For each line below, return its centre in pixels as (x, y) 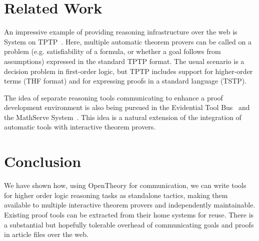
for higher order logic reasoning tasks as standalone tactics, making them (116, 195)
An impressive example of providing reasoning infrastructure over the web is (121, 32)
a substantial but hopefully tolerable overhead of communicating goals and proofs (129, 224)
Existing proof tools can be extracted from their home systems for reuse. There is (129, 214)
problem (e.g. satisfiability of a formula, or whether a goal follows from (112, 51)
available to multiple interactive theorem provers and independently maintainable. (130, 205)
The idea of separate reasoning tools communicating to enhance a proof (113, 97)
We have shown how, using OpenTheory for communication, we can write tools (125, 185)
